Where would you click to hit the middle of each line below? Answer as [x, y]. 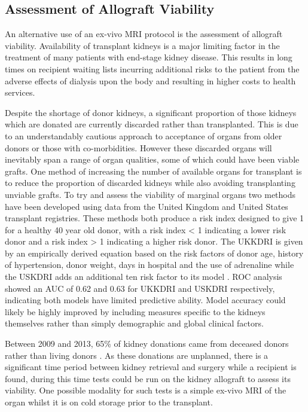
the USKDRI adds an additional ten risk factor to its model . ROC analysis [144, 277]
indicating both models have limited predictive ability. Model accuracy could [145, 300]
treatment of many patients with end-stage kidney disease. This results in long [149, 57]
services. [20, 92]
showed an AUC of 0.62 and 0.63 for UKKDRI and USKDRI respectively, [140, 288]
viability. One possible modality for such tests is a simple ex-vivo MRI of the [146, 390]
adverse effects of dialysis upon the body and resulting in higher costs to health [150, 80]
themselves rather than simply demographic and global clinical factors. [134, 323]
